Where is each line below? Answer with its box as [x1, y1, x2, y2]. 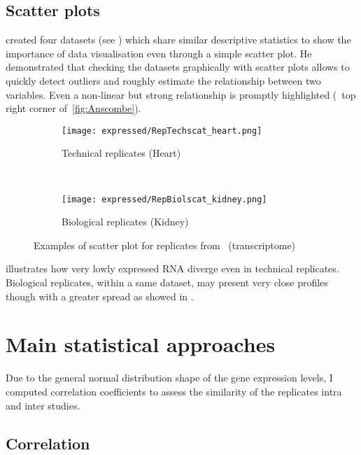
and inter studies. [6, 398, 80, 412]
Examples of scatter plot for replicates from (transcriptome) [34, 237, 296, 252]
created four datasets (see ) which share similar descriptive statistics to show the [6, 32, 351, 47]
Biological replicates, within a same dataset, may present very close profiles [6, 275, 328, 290]
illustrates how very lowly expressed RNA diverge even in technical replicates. [6, 261, 339, 276]
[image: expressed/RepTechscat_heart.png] [62, 125, 262, 136]
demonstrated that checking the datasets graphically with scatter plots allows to [6, 59, 350, 74]
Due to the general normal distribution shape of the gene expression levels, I [6, 370, 333, 385]
